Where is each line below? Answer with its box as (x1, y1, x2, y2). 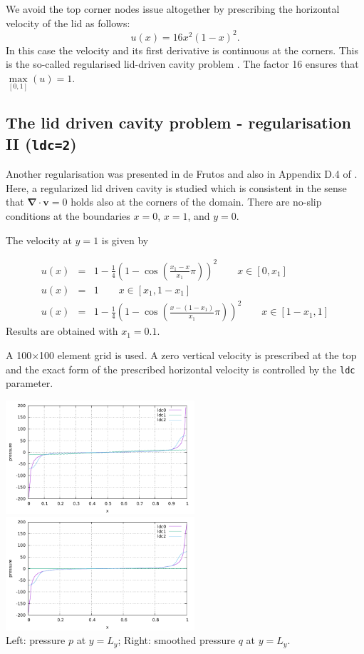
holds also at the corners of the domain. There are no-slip (71, 194, 322, 209)
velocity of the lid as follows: (6, 15, 130, 30)
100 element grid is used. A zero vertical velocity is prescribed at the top (39, 347, 357, 362)
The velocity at (6, 232, 72, 247)
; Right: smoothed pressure (118, 633, 236, 648)
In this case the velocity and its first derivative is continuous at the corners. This (6, 42, 359, 57)
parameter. (6, 376, 53, 391)
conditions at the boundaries (6, 208, 130, 223)
